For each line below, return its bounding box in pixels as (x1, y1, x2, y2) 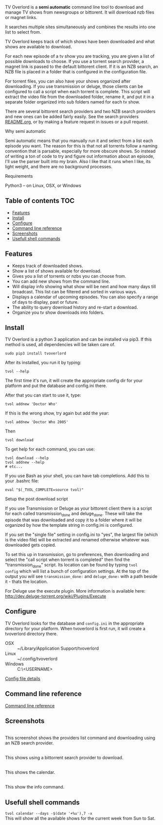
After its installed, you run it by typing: (5, 360, 81, 366)
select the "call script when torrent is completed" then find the (5, 557, 130, 563)
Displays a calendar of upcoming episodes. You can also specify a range (12, 294, 158, 300)
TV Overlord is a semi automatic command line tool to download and (5, 4, 144, 10)
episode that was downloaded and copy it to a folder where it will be (5, 517, 142, 523)
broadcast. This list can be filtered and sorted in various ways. (12, 289, 137, 294)
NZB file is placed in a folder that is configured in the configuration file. (5, 69, 147, 75)
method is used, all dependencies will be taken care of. (5, 342, 115, 348)
